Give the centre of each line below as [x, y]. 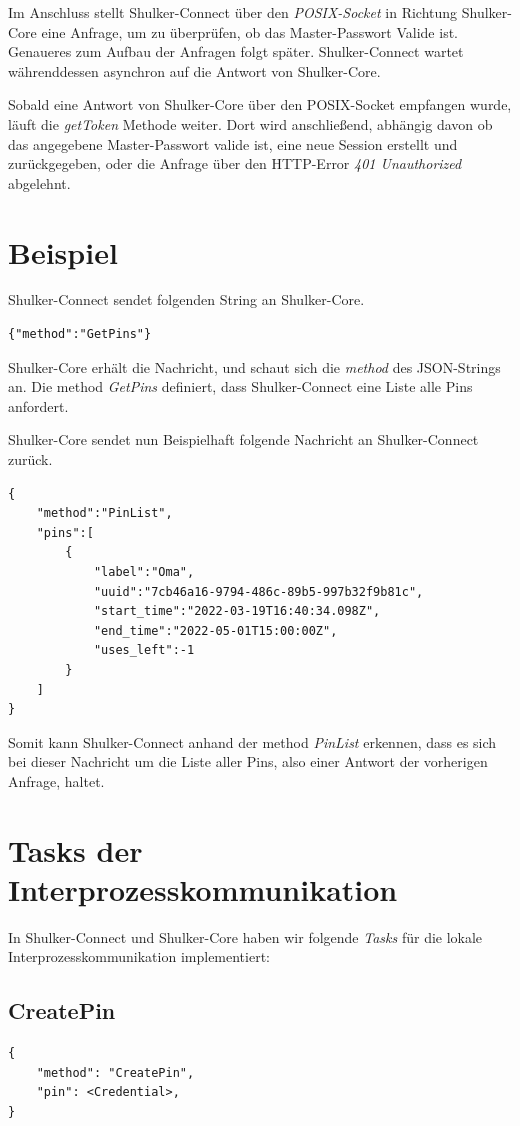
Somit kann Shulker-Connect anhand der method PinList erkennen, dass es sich [252, 741]
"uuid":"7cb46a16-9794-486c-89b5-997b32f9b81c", [258, 591]
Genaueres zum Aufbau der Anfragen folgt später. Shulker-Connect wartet [236, 51]
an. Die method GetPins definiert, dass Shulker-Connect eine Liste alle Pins [240, 386]
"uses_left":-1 [144, 650]
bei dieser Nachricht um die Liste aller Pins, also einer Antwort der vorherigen [248, 761]
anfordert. [38, 405]
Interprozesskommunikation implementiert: [139, 956]
